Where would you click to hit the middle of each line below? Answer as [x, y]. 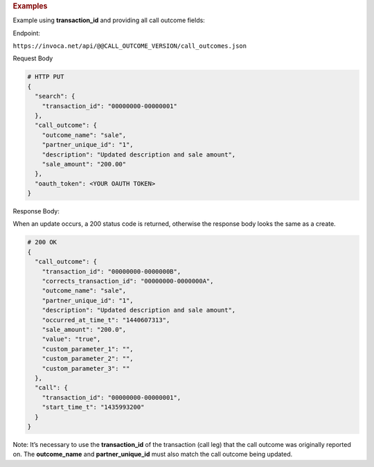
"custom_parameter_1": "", [88, 349]
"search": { [55, 96]
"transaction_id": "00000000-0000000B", [112, 271]
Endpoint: [27, 33]
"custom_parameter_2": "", [88, 359]
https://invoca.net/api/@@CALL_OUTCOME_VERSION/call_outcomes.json [130, 46]
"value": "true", [71, 339]
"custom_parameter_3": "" [86, 368]
